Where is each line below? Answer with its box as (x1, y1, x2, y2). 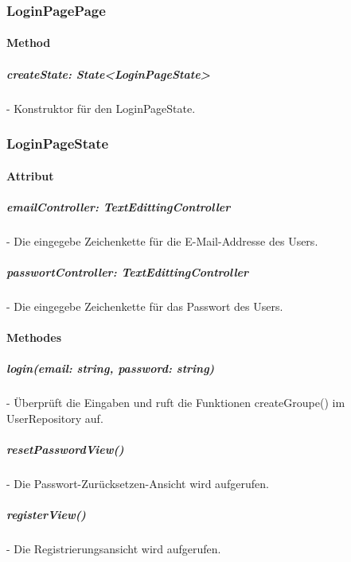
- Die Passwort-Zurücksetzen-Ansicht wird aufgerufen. (6, 475, 269, 492)
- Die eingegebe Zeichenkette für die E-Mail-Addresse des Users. (6, 232, 318, 249)
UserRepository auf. (6, 409, 103, 426)
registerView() (6, 506, 86, 523)
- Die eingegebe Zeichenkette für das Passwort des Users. (6, 297, 283, 314)
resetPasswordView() (6, 441, 124, 458)
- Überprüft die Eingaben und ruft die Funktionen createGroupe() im (6, 394, 345, 411)
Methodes (6, 329, 62, 346)
